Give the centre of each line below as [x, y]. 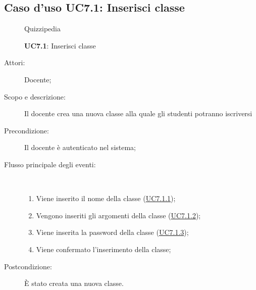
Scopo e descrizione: [35, 96]
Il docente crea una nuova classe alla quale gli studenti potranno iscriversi [138, 113]
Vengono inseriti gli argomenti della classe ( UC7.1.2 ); [118, 215]
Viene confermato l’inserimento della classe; [104, 249]
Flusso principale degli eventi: [50, 164]
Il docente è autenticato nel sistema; [80, 147]
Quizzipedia [42, 29]
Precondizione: [27, 130]
